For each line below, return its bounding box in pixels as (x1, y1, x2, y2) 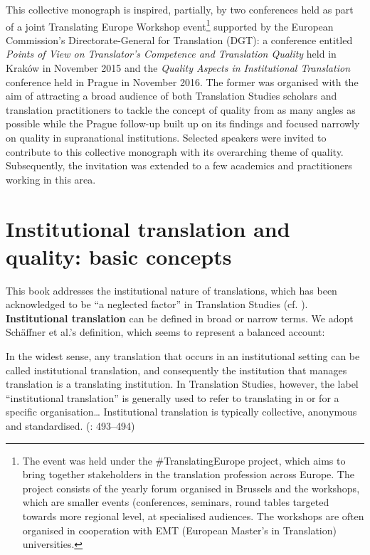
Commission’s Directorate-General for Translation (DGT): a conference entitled (6, 32, 353, 47)
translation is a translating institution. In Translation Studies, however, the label (6, 376, 359, 391)
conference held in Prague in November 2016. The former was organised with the (6, 74, 359, 89)
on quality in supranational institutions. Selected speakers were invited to (6, 130, 327, 144)
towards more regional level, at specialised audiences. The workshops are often (22, 509, 364, 523)
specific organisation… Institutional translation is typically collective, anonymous (6, 404, 357, 419)
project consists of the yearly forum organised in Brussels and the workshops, (22, 480, 360, 495)
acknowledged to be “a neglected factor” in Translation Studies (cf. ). (6, 297, 308, 312)
